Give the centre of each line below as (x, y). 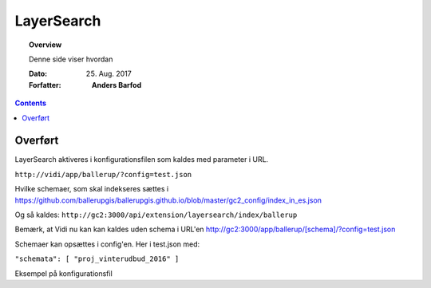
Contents (31, 103)
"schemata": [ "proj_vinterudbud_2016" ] (97, 259)
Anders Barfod (117, 85)
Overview (45, 45)
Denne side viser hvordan (71, 59)
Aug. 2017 (115, 74)
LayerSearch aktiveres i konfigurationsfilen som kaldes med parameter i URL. (142, 160)
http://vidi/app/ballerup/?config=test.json (103, 174)
